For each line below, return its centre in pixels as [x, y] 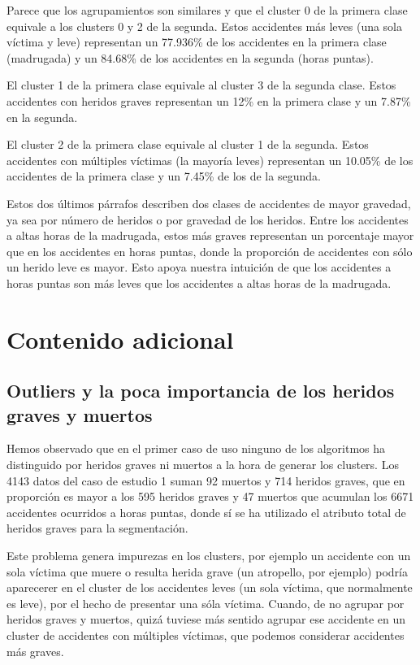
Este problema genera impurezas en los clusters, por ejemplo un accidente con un [209, 556]
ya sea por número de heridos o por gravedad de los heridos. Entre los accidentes [208, 219]
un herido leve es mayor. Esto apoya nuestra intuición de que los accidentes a [199, 267]
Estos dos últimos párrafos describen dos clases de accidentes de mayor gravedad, [209, 203]
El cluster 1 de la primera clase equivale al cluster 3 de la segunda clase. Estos [201, 85]
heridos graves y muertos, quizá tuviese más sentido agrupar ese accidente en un [206, 619]
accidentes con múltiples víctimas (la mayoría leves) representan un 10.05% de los [210, 160]
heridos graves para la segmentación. [97, 528]
